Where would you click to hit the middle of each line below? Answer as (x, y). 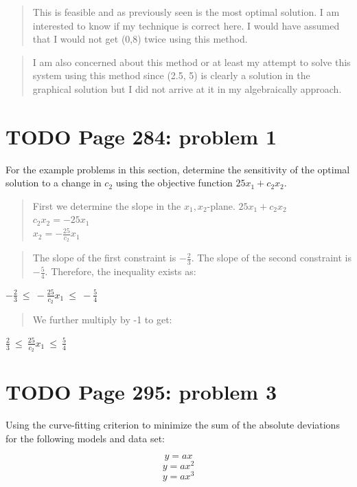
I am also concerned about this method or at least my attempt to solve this (192, 62)
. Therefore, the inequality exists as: (120, 271)
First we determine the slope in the (107, 205)
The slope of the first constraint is (104, 258)
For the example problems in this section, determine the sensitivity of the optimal (178, 169)
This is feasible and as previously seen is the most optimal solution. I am (186, 12)
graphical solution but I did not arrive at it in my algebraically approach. (187, 88)
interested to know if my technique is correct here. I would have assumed (186, 25)
